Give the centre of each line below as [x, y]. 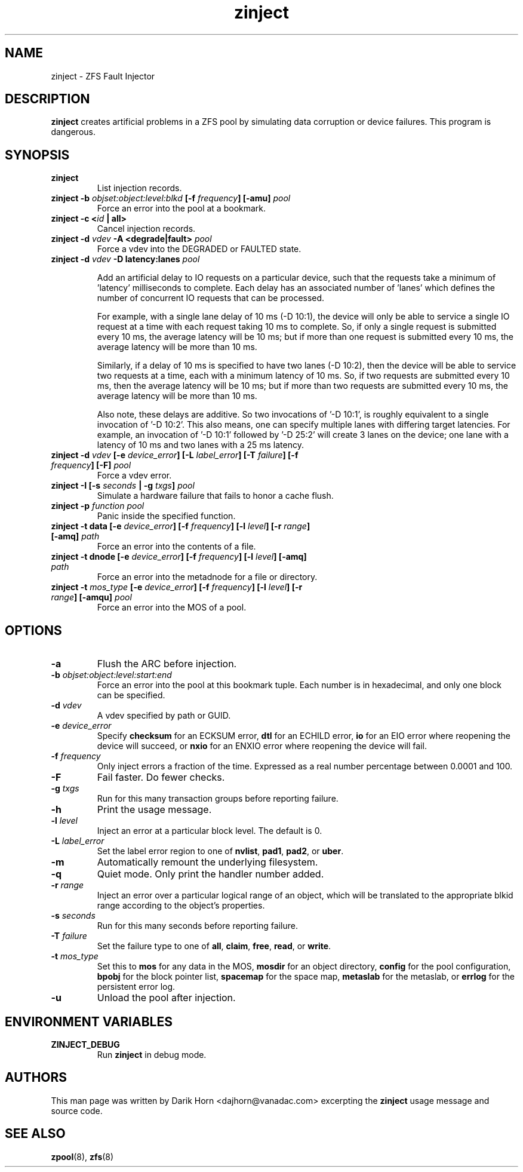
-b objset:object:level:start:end [111, 675]
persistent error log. [136, 987]
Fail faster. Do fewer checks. [161, 777]
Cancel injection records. [146, 229]
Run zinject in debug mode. [152, 1054]
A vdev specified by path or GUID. [164, 716]
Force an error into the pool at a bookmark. [181, 208]
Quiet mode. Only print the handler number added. [210, 874]
